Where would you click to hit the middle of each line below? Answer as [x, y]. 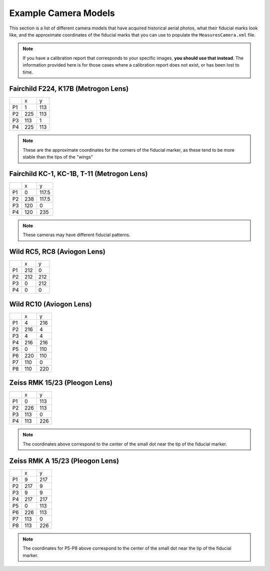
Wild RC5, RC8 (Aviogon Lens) [57, 252]
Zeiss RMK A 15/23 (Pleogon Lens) [64, 461]
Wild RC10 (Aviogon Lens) [50, 304]
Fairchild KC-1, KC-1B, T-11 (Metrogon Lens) [78, 174]
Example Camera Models [62, 13]
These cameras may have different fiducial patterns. [76, 235]
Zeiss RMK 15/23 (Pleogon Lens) [61, 383]
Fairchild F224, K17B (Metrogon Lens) [69, 89]
